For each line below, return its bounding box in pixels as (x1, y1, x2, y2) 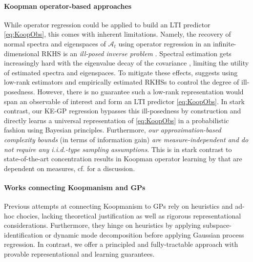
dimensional (4, 48, 40, 58)
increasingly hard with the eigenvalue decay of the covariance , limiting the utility (4, 58, 249, 68)
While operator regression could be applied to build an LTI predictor (4, 19, 211, 29)
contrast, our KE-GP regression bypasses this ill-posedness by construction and (4, 106, 241, 116)
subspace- (203, 220, 232, 230)
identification (4, 229, 43, 240)
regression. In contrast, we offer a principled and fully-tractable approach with (4, 239, 238, 249)
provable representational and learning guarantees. (4, 249, 155, 259)
